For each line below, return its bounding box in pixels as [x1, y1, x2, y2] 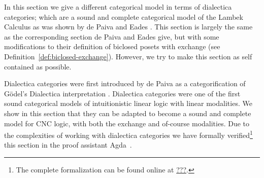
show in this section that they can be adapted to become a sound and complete [4, 108, 251, 118]
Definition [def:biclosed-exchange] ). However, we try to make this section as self [4, 51, 252, 61]
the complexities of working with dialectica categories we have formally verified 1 [4, 128, 253, 140]
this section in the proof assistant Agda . [4, 139, 132, 150]
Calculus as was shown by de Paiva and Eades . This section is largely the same [4, 21, 253, 32]
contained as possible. [4, 61, 72, 72]
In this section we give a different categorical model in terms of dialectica [4, 2, 232, 12]
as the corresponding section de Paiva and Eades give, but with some [4, 31, 219, 42]
